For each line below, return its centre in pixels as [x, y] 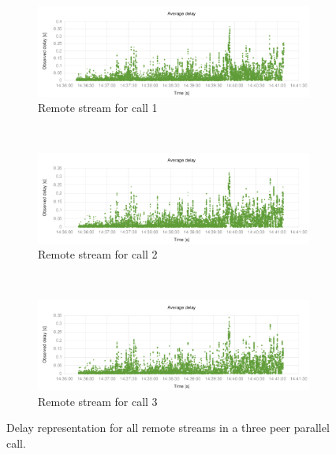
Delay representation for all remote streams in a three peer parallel [168, 428]
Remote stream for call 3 [98, 401]
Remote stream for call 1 [98, 108]
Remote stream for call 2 [98, 254]
